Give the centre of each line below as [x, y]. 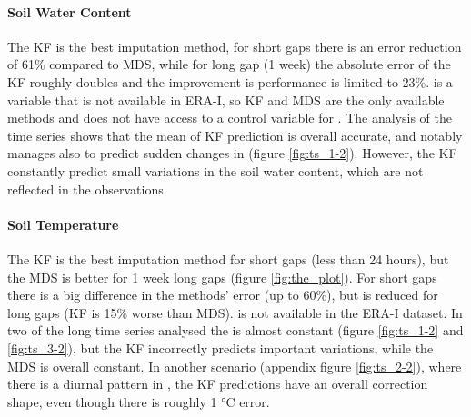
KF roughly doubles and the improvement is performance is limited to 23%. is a [230, 81]
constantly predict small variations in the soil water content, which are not [215, 170]
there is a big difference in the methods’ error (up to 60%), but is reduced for [223, 295]
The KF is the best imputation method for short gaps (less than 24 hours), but [228, 258]
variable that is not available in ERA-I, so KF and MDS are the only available [226, 99]
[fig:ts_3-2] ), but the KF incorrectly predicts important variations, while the [220, 347]
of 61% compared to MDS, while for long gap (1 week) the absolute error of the [229, 64]
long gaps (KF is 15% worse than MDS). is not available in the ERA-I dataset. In [235, 312]
